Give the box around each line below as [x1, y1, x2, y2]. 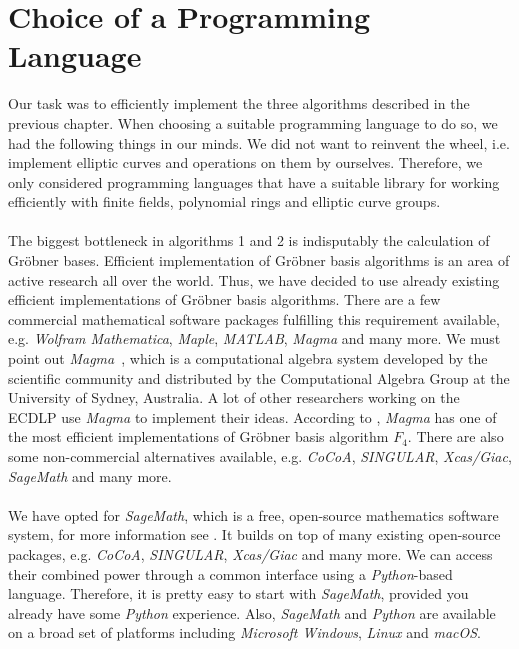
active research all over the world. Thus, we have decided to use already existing [8, 269, 500, 290]
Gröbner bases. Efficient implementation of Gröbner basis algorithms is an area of [8, 250, 510, 271]
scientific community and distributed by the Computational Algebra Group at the [8, 367, 510, 388]
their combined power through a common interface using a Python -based [8, 563, 453, 584]
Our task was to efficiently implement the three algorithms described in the [8, 93, 470, 114]
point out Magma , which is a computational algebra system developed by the [8, 348, 488, 369]
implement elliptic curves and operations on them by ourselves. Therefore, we [8, 152, 483, 173]
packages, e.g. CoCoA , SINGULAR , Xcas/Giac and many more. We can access [8, 543, 493, 564]
